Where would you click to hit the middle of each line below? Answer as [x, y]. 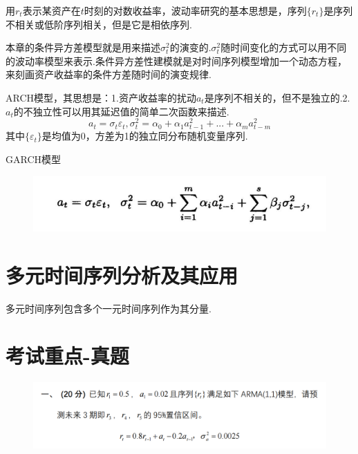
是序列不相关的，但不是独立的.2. [277, 97]
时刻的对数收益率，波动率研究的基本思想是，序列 [195, 10]
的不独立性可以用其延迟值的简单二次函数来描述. [121, 111]
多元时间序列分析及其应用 [122, 275]
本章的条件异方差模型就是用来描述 [83, 47]
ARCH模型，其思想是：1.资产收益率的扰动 [101, 97]
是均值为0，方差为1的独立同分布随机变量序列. [145, 136]
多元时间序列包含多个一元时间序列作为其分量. [109, 308]
